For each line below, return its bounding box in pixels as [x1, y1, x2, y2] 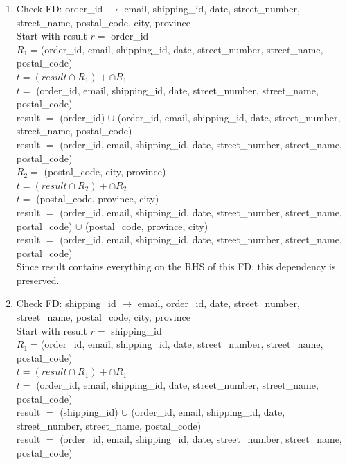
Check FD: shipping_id [16, 296, 116, 310]
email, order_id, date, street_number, [137, 296, 300, 310]
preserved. [16, 272, 60, 287]
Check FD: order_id [16, 1, 103, 15]
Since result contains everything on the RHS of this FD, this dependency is [16, 259, 336, 274]
